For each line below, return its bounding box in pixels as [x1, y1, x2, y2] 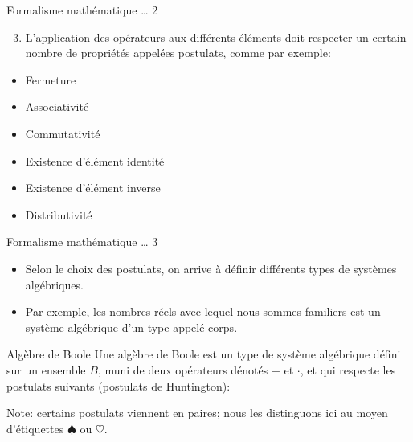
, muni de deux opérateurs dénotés [97, 361, 268, 378]
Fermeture [25, 71, 76, 88]
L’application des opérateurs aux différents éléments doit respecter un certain [25, 28, 407, 45]
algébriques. [25, 276, 84, 293]
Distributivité [25, 206, 92, 223]
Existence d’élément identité [25, 152, 165, 169]
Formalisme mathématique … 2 [6, 2, 158, 18]
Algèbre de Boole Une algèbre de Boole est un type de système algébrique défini [6, 346, 401, 362]
